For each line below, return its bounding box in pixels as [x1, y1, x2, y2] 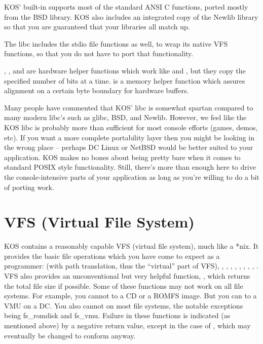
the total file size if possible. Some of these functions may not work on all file [4, 280, 243, 291]
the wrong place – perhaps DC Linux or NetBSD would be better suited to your [4, 142, 253, 152]
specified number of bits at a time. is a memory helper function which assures [4, 75, 245, 86]
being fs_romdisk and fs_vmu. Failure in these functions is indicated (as [4, 310, 231, 321]
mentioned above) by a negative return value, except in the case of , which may [4, 320, 251, 330]
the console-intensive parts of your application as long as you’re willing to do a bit [4, 171, 259, 182]
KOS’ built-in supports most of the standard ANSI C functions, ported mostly [4, 2, 248, 12]
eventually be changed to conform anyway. [4, 330, 136, 340]
